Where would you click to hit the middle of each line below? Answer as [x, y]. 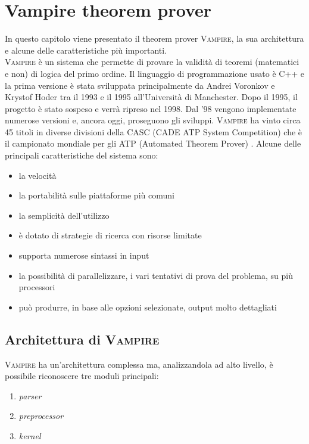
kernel [30, 435]
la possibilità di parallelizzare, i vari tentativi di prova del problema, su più [156, 275]
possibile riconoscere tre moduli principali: [82, 376]
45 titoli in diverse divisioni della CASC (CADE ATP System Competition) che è [154, 131]
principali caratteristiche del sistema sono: [82, 155]
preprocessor [41, 416]
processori [37, 287]
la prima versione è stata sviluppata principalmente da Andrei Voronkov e [140, 85]
